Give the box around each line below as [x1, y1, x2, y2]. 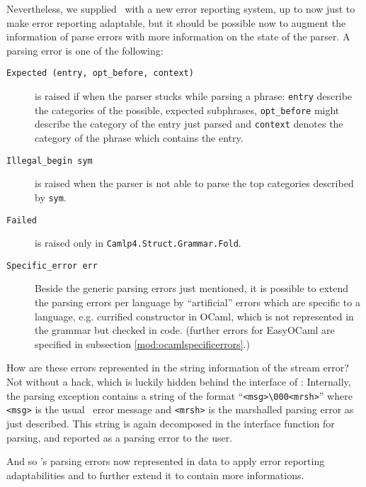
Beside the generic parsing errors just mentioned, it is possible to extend [35, 281, 349, 296]
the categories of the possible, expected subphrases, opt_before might [35, 102, 340, 117]
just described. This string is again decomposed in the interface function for [6, 415, 335, 430]
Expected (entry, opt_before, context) [6, 68, 194, 79]
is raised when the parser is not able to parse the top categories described [35, 176, 354, 191]
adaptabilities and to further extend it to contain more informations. [6, 467, 304, 482]
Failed [6, 215, 37, 225]
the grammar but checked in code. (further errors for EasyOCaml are [35, 323, 335, 337]
